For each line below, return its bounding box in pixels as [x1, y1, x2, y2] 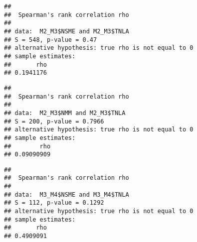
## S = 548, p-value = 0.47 [4, 36, 97, 43]
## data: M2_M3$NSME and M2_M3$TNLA [4, 27, 129, 35]
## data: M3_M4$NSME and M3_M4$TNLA [4, 191, 129, 198]
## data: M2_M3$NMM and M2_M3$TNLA [4, 109, 126, 117]
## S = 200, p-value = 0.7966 [4, 118, 104, 125]
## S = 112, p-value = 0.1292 [4, 199, 104, 207]
